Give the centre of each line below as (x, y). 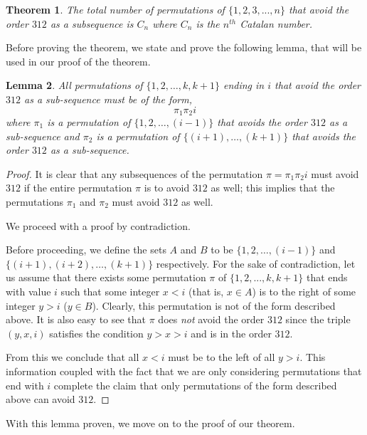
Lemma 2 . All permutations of (74, 85)
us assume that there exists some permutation (106, 277)
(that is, (206, 291)
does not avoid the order (211, 319)
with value (28, 291)
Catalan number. (276, 23)
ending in (244, 85)
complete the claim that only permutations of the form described (195, 385)
